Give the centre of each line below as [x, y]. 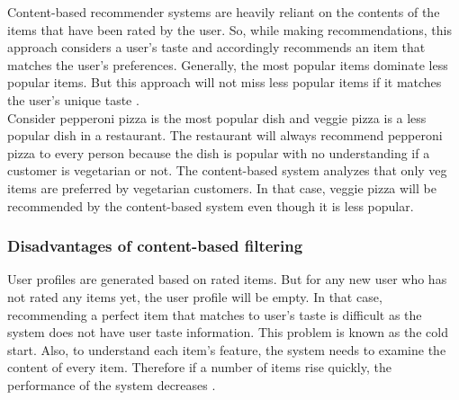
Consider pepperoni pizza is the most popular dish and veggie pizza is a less [217, 117]
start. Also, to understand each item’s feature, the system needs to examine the [227, 349]
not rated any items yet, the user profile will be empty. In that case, [195, 296]
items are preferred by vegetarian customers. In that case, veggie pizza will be [222, 187]
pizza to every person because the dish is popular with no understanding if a [219, 152]
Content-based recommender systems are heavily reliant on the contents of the [224, 12]
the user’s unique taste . [73, 99]
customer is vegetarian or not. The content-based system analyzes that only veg [227, 170]
